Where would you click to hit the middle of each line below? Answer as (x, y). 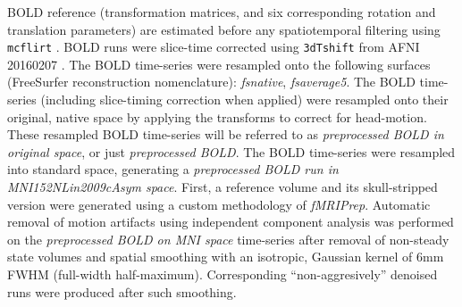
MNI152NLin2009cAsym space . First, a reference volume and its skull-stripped (223, 187)
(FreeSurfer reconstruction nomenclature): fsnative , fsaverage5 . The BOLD (211, 82)
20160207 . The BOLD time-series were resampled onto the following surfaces (219, 64)
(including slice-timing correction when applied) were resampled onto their (244, 100)
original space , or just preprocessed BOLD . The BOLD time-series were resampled (231, 151)
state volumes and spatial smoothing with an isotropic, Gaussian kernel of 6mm (226, 257)
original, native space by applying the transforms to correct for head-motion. (217, 116)
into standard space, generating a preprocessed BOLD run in (173, 169)
